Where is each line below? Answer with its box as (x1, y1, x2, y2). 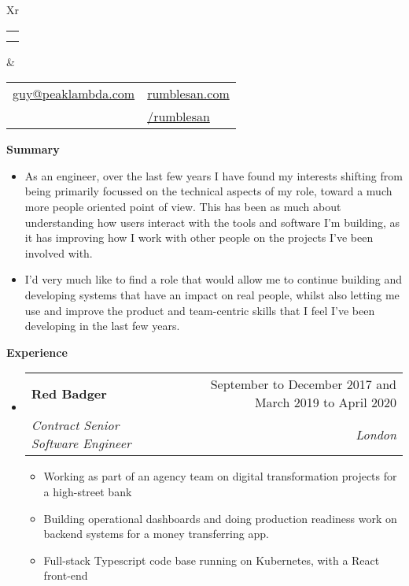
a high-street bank (43, 483, 132, 499)
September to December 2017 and (210, 375, 396, 394)
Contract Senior (31, 416, 120, 435)
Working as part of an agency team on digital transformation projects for (43, 468, 397, 484)
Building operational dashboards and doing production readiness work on (43, 510, 397, 526)
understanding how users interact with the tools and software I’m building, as (24, 213, 400, 230)
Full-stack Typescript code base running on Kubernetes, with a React (43, 551, 380, 568)
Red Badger (31, 384, 107, 402)
